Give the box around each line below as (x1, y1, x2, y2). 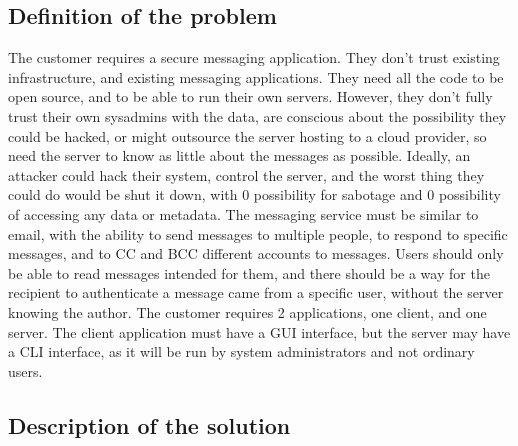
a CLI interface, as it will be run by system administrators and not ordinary (8, 341, 475, 362)
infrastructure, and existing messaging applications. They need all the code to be (8, 66, 504, 87)
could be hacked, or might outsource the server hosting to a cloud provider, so (8, 125, 487, 146)
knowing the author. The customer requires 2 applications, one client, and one (8, 301, 487, 322)
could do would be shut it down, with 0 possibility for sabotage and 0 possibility (8, 184, 501, 205)
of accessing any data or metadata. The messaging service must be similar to (8, 203, 479, 224)
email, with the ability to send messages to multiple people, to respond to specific (8, 223, 508, 244)
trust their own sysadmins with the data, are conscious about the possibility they (8, 105, 507, 126)
